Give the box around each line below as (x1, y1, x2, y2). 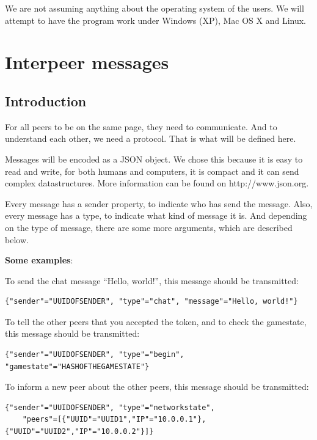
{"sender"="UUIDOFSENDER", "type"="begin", (5, 350, 184, 359)
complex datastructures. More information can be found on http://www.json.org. (5, 177, 309, 189)
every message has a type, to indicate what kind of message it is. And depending (5, 209, 307, 222)
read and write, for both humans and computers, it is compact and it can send (5, 164, 299, 177)
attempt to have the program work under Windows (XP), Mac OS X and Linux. (5, 13, 306, 26)
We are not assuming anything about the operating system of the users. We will (5, 2, 304, 14)
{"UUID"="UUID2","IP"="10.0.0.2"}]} (5, 427, 154, 436)
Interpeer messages (5, 50, 169, 75)
